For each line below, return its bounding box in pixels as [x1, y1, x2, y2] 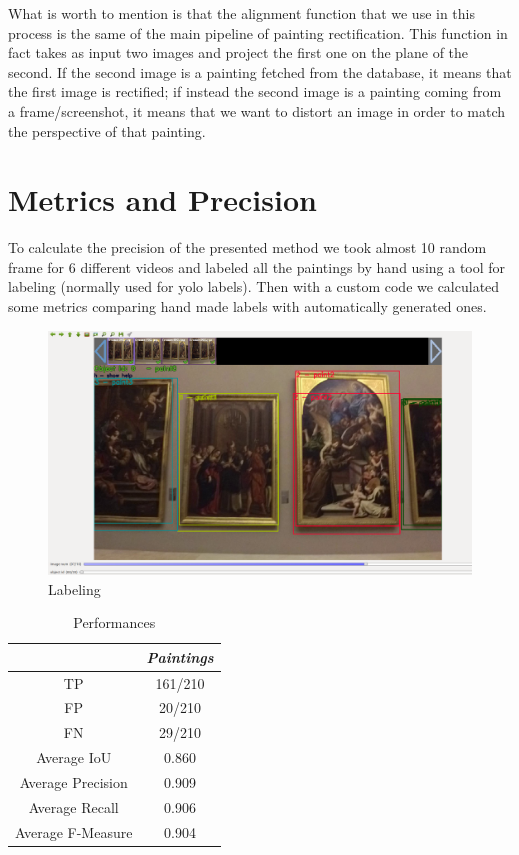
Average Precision [19, 771, 128, 792]
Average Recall [28, 796, 119, 817]
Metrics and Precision [8, 179, 317, 220]
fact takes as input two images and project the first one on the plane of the [8, 42, 469, 63]
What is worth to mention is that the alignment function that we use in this [8, 3, 476, 23]
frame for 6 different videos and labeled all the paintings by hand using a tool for [8, 256, 506, 277]
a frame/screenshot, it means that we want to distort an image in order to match [8, 100, 506, 121]
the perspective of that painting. [8, 120, 206, 141]
